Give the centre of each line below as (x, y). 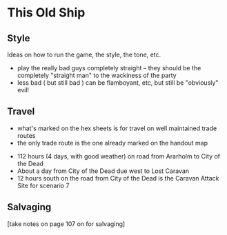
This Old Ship (46, 13)
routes (26, 135)
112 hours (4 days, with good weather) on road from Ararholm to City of (119, 156)
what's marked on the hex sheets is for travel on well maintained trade (117, 128)
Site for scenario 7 (43, 185)
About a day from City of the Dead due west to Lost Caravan (103, 171)
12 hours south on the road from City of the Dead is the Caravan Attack (118, 178)
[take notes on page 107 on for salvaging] (66, 224)
